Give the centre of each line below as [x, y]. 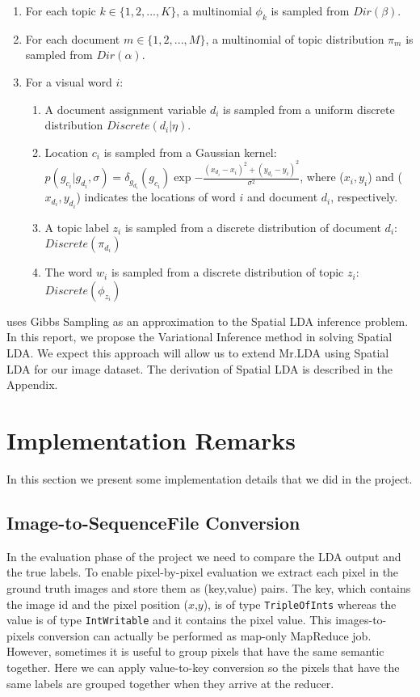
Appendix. [32, 384]
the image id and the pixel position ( [97, 604]
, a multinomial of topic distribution [295, 38]
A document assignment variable [126, 109]
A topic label [77, 227]
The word [69, 272]
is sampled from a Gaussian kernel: [190, 152]
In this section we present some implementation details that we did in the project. [210, 478]
